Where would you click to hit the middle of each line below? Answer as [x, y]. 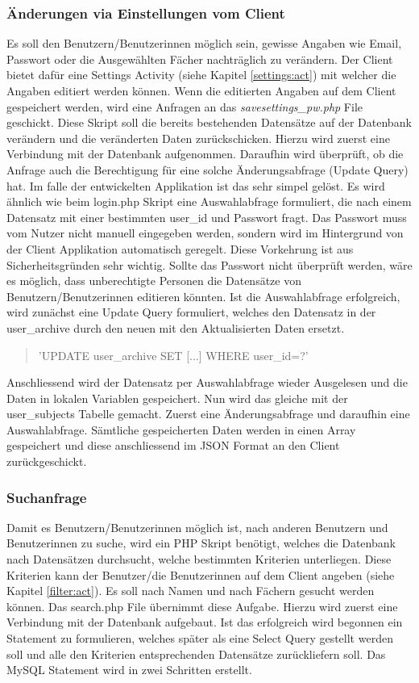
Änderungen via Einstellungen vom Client [146, 13]
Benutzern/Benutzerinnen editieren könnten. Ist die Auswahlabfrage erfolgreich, [203, 296]
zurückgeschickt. [47, 461]
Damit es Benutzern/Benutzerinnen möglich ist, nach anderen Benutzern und [197, 527]
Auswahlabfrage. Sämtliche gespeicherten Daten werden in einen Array [181, 429]
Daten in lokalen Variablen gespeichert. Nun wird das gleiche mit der [177, 398]
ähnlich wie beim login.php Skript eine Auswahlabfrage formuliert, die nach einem [209, 201]
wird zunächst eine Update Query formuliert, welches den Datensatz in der [191, 312]
